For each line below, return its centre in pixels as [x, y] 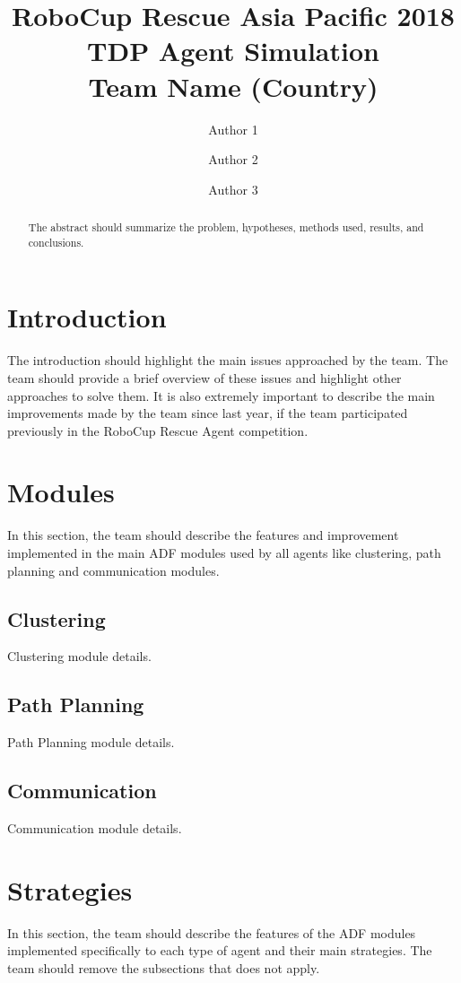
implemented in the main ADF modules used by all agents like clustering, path [224, 553]
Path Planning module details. [91, 742]
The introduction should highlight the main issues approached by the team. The [228, 360]
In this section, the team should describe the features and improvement [203, 535]
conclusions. [56, 242]
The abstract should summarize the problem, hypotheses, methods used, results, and [226, 227]
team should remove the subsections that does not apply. [164, 967]
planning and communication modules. [113, 570]
